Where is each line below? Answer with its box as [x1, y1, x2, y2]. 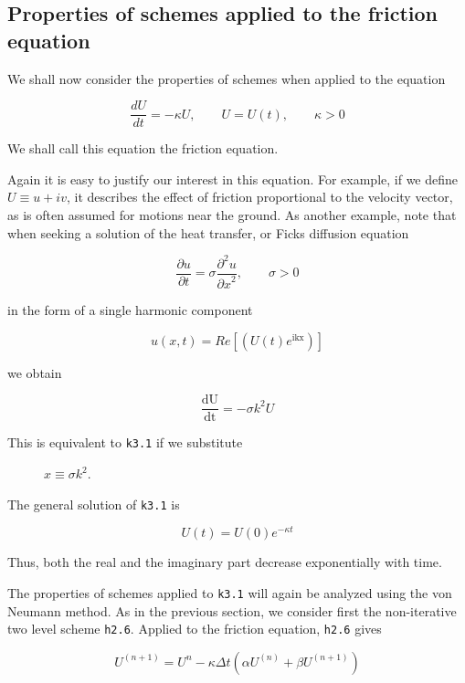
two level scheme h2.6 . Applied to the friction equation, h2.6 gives [7, 619, 382, 638]
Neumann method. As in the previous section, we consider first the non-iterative [7, 601, 457, 620]
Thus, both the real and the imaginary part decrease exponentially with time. [7, 552, 442, 572]
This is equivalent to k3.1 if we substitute [7, 433, 243, 452]
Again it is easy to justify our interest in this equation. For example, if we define [7, 169, 459, 188]
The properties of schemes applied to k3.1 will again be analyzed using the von [7, 583, 452, 602]
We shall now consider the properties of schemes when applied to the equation [7, 68, 446, 88]
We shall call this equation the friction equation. [7, 139, 279, 158]
